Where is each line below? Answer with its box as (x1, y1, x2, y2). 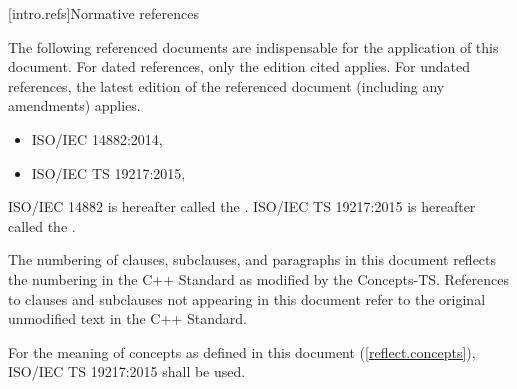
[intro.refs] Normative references (8, 3, 199, 23)
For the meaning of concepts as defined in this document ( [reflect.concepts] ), (8, 341, 476, 362)
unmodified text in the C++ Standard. (8, 308, 247, 329)
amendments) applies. (8, 95, 141, 116)
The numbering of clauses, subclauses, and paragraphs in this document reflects (8, 249, 497, 270)
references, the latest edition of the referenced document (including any (8, 75, 445, 96)
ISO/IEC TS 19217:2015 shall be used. (8, 361, 246, 382)
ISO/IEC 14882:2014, (31, 128, 163, 149)
